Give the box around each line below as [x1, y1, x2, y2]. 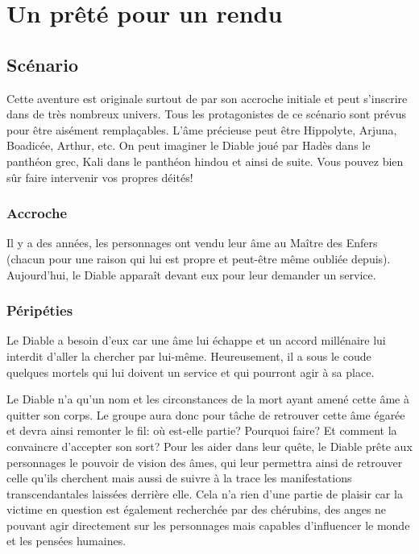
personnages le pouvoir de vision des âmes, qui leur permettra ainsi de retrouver [6, 453, 403, 470]
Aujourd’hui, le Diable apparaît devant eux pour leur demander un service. [6, 266, 376, 283]
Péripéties [6, 300, 73, 320]
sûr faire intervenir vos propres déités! [6, 168, 193, 185]
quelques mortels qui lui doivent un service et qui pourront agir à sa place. [6, 363, 375, 380]
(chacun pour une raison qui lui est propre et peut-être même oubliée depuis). [6, 250, 391, 267]
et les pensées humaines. [6, 532, 127, 549]
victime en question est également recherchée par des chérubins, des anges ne [6, 501, 387, 518]
